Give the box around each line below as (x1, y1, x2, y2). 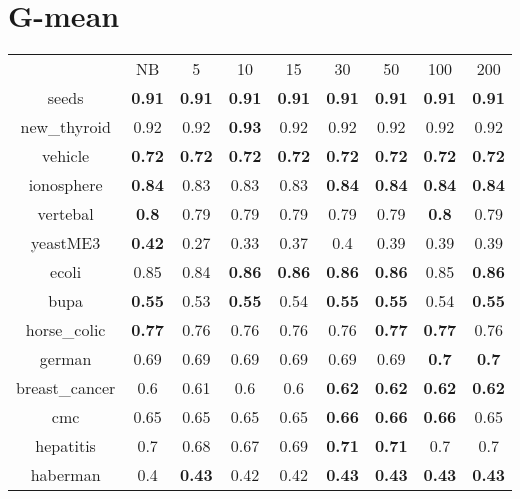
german (39, 347, 92, 371)
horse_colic (25, 318, 106, 342)
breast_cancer (16, 376, 116, 400)
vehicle (42, 144, 90, 168)
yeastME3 (31, 231, 101, 255)
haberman (30, 463, 101, 487)
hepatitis (35, 434, 96, 458)
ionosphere (28, 173, 103, 197)
